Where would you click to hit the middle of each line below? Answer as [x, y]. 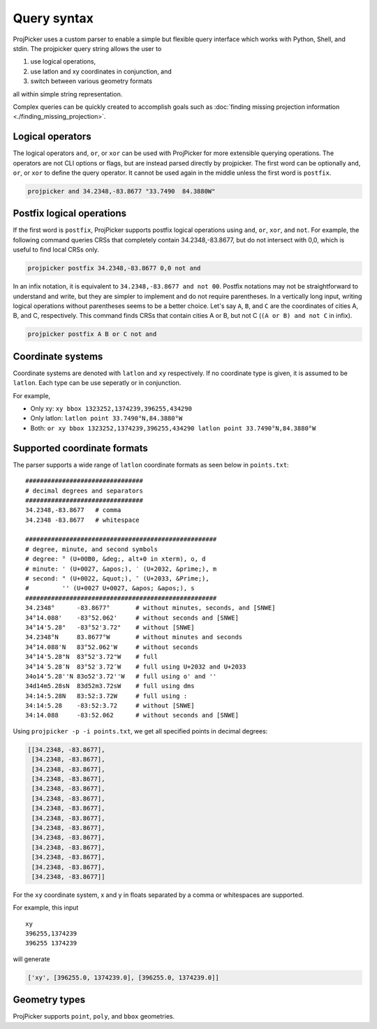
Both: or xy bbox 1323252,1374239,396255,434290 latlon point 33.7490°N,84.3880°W [173, 428]
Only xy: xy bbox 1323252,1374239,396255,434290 [111, 409]
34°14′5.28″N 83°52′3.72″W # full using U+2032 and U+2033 [136, 666]
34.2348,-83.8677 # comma [73, 510]
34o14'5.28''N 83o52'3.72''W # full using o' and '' [121, 676]
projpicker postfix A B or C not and [92, 334]
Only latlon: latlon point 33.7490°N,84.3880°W [106, 418]
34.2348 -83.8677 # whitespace [82, 520]
